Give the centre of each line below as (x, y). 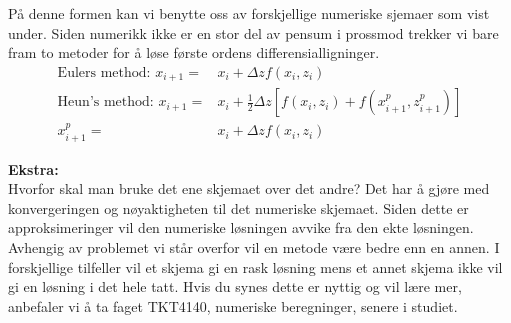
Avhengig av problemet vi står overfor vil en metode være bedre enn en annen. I (254, 246)
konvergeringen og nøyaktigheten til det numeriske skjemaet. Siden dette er (238, 207)
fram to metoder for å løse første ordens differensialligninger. (194, 52)
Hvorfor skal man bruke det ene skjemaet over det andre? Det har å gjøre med (249, 188)
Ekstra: (33, 168)
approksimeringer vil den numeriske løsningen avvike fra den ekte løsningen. (241, 227)
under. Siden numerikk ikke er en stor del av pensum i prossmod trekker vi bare (253, 32)
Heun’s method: (105, 102)
